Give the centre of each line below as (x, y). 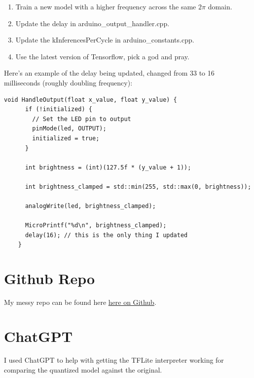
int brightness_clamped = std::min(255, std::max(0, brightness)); (138, 187)
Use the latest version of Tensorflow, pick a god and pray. (102, 56)
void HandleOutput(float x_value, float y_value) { (91, 100)
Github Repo (50, 278)
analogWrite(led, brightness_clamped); (90, 206)
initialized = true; (66, 138)
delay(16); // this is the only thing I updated (106, 235)
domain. (220, 6)
